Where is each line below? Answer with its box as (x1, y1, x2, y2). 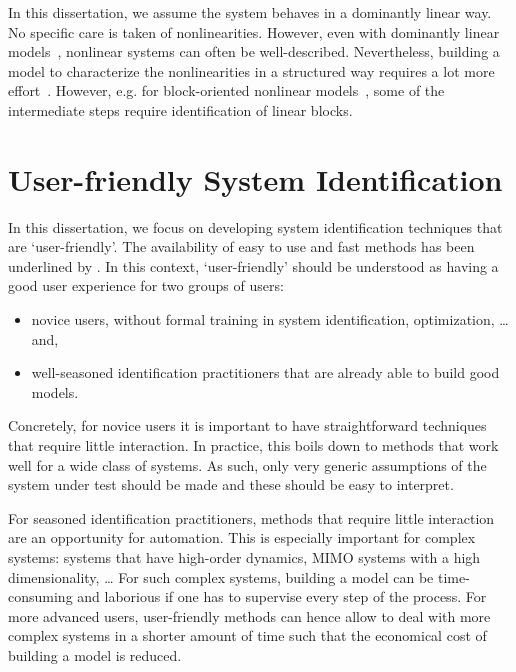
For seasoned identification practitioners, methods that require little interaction (8, 507, 495, 528)
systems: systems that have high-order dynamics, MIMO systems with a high (8, 547, 481, 567)
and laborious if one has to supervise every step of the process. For (77, 586, 487, 607)
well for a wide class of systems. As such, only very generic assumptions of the (8, 454, 487, 475)
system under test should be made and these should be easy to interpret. (8, 474, 454, 495)
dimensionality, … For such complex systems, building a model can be (8, 566, 434, 587)
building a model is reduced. (8, 644, 182, 665)
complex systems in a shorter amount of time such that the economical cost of (8, 625, 487, 646)
